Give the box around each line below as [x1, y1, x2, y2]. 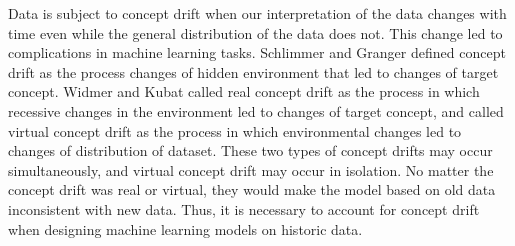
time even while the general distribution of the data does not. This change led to [8, 22, 503, 43]
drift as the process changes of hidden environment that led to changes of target [8, 61, 499, 82]
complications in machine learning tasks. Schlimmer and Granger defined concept [8, 42, 506, 63]
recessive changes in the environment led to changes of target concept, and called [8, 100, 504, 121]
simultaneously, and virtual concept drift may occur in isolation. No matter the [8, 159, 494, 180]
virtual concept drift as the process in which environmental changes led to [8, 120, 462, 141]
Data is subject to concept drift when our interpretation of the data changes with [8, 3, 507, 23]
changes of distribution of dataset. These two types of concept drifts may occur [8, 140, 493, 161]
